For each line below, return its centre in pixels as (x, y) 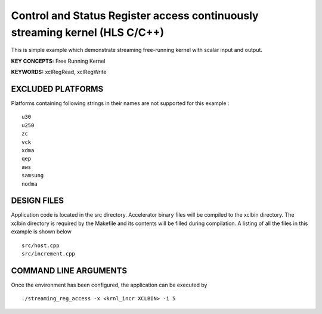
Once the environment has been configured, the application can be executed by (109, 285)
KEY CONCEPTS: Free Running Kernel (58, 61)
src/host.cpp (41, 245)
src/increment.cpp (49, 254)
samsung (33, 176)
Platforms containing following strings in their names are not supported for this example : (120, 103)
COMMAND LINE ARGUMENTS (69, 271)
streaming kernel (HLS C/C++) (88, 32)
